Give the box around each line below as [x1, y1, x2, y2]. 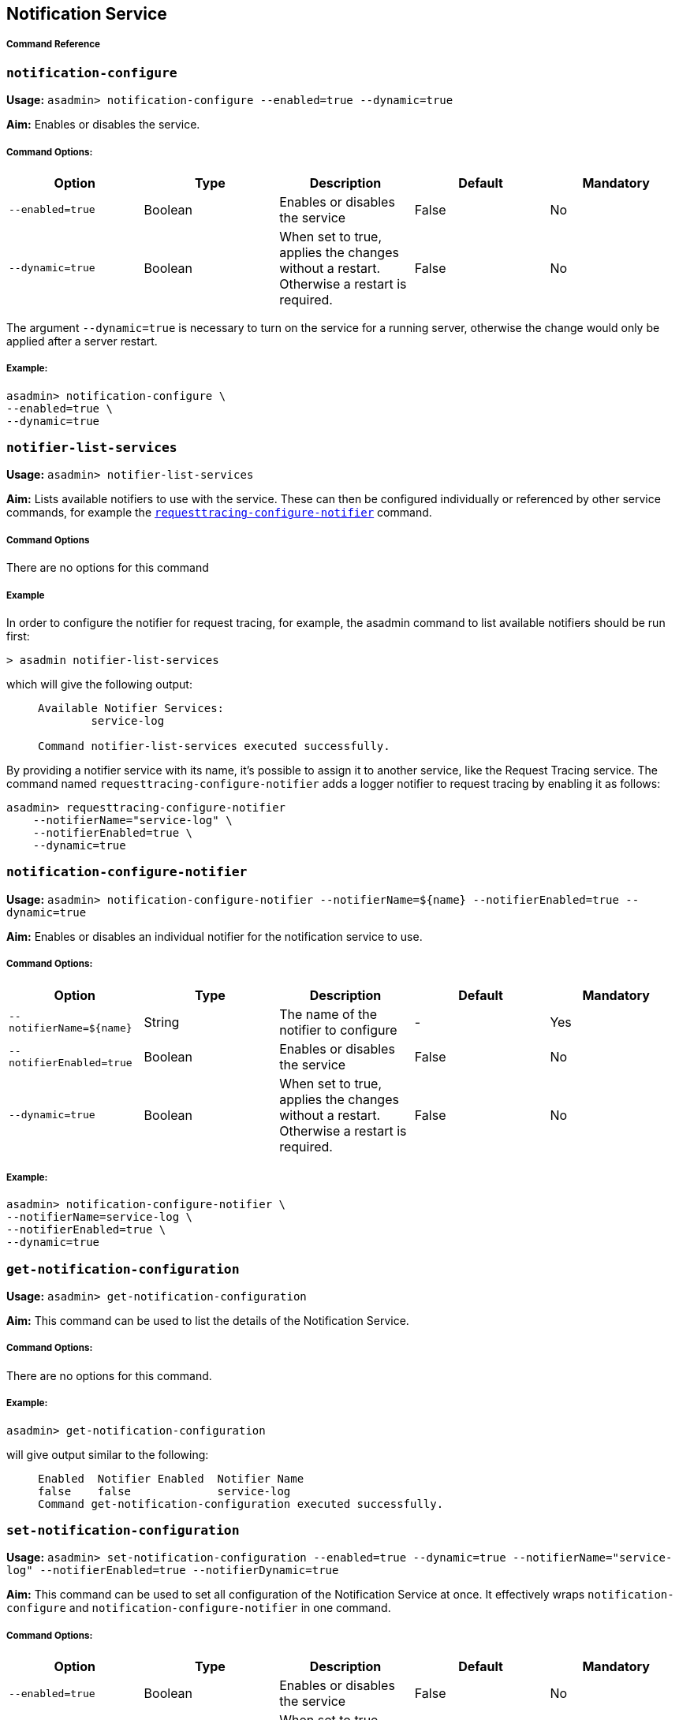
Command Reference [6, 39, 100, 50]
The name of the [279, 1006, 378, 1022]
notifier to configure [279, 1021, 397, 1038]
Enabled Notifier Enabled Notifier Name [38, 1472, 304, 1485]
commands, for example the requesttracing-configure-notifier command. [6, 506, 432, 520]
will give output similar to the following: [6, 1447, 209, 1461]
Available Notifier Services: [38, 702, 225, 715]
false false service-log [38, 1484, 291, 1498]
